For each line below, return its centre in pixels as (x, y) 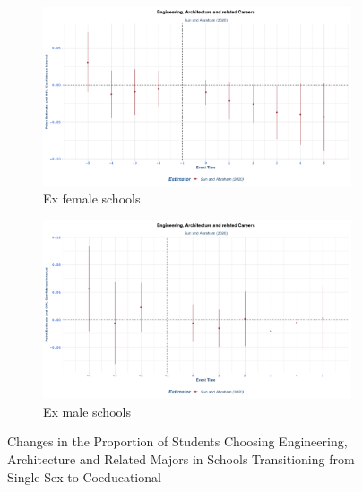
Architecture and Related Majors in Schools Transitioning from (181, 459)
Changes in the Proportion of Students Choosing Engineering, (177, 441)
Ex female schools (92, 199)
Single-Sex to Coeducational (84, 476)
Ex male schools (87, 411)
